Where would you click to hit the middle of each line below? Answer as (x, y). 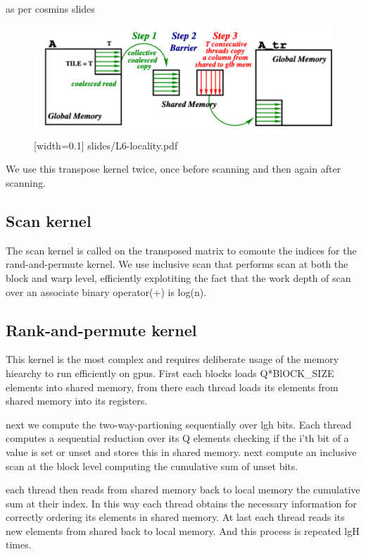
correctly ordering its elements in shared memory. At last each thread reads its (175, 517)
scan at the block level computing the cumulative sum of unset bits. (152, 466)
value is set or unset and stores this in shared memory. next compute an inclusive (181, 451)
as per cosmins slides (50, 8)
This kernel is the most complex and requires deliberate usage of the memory (172, 359)
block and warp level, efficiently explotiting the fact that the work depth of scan (178, 277)
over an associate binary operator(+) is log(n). (106, 291)
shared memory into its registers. (77, 401)
